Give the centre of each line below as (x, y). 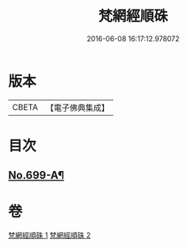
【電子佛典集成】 (77, 108)
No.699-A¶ (36, 175)
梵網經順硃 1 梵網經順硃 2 (50, 235)
